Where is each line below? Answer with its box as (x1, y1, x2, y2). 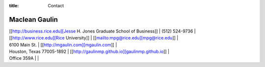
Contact (48, 3, 64, 8)
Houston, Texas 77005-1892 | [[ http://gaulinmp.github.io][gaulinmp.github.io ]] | (9, 49, 169, 54)
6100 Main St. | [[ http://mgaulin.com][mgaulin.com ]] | (9, 42, 117, 48)
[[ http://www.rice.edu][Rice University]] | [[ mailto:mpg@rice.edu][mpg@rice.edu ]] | (9, 35, 179, 41)
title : (9, 3, 19, 8)
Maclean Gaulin (9, 15, 58, 24)
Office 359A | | (9, 55, 39, 61)
